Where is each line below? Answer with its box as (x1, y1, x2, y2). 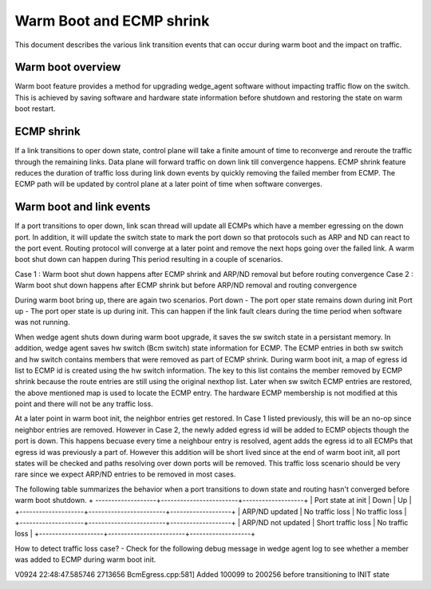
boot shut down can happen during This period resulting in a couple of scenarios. (14, 255, 283, 264)
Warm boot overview (14, 61, 121, 74)
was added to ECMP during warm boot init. (14, 555, 156, 564)
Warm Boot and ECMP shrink (14, 12, 210, 30)
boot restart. (14, 104, 56, 113)
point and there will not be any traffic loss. (14, 399, 153, 409)
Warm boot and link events (14, 200, 151, 214)
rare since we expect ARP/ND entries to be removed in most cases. (14, 469, 236, 479)
